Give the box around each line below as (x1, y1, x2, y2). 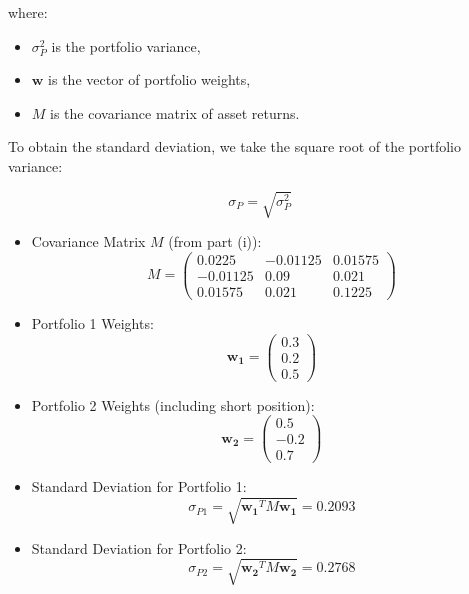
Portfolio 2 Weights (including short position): (31, 394, 315, 415)
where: (8, 2, 48, 22)
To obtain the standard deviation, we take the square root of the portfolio (8, 136, 462, 157)
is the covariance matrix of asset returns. (50, 102, 300, 123)
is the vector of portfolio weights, (48, 69, 251, 90)
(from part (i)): (168, 231, 262, 252)
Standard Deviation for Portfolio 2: (31, 537, 247, 558)
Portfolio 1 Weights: (31, 312, 154, 333)
